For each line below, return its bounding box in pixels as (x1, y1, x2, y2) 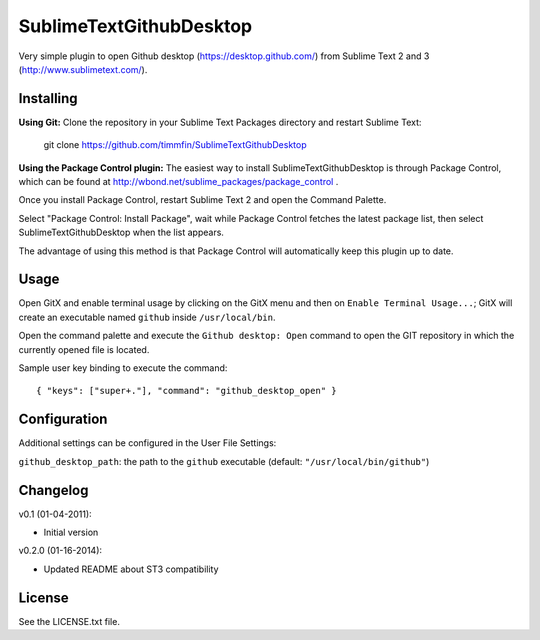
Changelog (18, 481, 89, 499)
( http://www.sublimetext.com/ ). (18, 63, 148, 75)
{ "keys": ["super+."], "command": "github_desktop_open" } (36, 385, 337, 397)
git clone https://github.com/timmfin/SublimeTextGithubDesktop (43, 139, 307, 151)
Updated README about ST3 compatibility (43, 563, 219, 575)
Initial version (43, 526, 99, 539)
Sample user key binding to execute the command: (18, 362, 228, 374)
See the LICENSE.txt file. (18, 615, 120, 627)
